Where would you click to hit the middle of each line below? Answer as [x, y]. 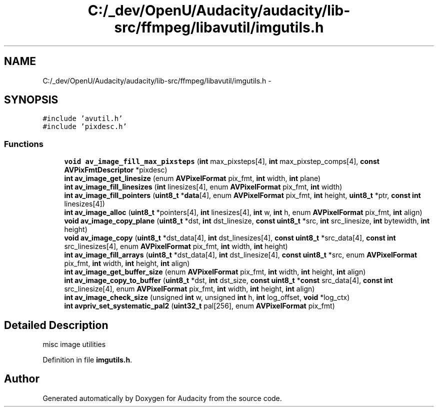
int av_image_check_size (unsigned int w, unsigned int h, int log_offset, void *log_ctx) [207, 297]
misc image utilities [74, 344]
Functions [24, 144]
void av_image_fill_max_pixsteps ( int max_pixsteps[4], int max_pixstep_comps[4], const [222, 161]
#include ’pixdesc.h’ [85, 127]
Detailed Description [56, 325]
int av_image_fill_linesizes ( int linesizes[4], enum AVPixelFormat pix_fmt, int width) [203, 187]
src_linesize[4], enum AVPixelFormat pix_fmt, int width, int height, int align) [189, 289]
